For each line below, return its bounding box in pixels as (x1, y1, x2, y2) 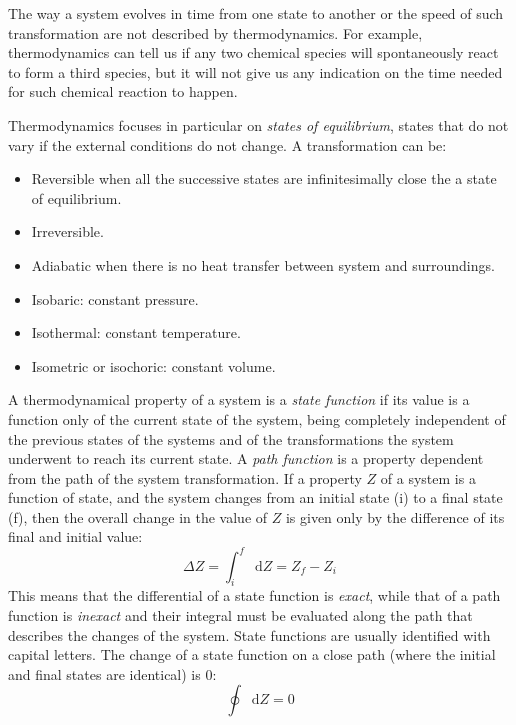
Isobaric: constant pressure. (31, 288, 199, 309)
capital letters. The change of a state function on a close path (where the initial (8, 644, 496, 665)
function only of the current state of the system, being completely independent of (8, 408, 506, 429)
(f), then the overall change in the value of (8, 506, 268, 527)
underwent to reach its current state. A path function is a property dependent (8, 448, 484, 469)
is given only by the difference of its (285, 506, 505, 527)
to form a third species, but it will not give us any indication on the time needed (8, 61, 503, 82)
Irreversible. (31, 221, 104, 242)
